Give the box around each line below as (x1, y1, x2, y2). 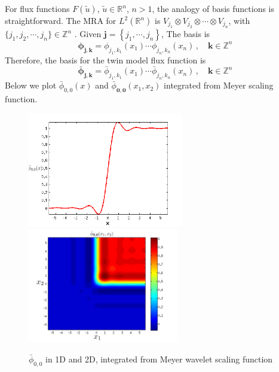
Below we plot (5, 79, 57, 92)
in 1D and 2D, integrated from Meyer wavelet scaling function (45, 352, 273, 365)
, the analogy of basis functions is (152, 2, 275, 14)
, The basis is (161, 28, 210, 40)
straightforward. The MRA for (5, 14, 116, 26)
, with (228, 14, 250, 26)
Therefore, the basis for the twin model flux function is (5, 53, 206, 66)
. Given (74, 28, 102, 40)
